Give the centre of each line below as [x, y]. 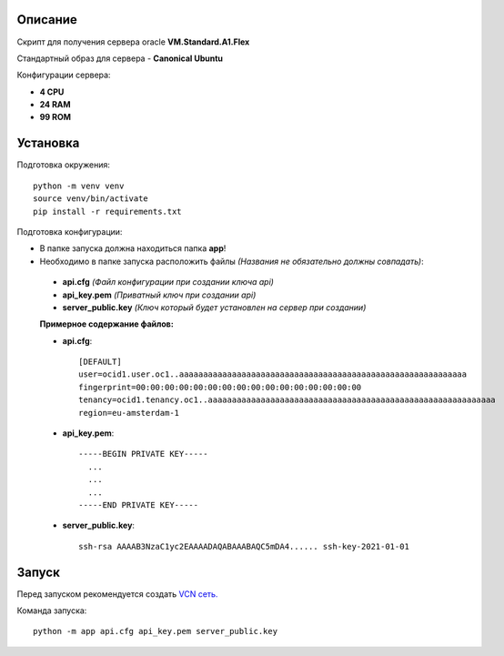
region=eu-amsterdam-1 [129, 413]
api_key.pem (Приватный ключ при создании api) [159, 295]
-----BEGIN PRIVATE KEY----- [143, 454]
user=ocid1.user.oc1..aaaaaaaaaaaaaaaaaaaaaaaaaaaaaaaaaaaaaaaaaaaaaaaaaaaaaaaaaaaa [273, 374]
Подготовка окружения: [64, 165]
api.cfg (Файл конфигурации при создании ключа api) [168, 282]
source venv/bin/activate [91, 199]
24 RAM [55, 105]
